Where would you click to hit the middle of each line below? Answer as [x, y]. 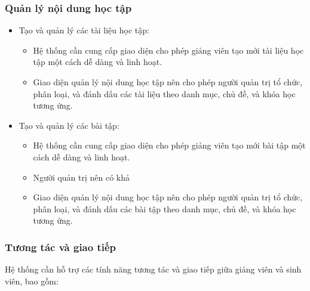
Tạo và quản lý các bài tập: [69, 125]
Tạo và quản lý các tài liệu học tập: [84, 30]
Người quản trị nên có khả [82, 177]
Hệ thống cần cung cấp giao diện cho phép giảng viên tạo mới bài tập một [169, 145]
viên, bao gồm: [32, 281]
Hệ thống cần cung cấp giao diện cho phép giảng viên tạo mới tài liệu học [168, 50]
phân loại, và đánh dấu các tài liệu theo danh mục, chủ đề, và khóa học [164, 93]
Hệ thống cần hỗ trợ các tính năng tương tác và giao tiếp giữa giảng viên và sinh [153, 269]
